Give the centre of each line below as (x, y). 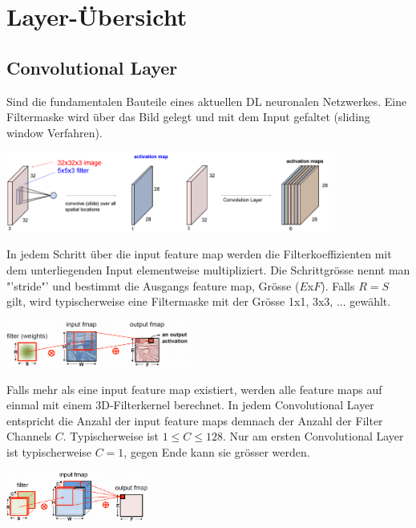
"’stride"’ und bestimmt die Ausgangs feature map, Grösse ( (153, 285)
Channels (29, 436)
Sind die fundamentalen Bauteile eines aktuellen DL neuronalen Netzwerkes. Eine (207, 101)
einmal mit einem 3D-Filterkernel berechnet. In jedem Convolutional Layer (190, 405)
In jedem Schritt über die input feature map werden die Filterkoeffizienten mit (199, 254)
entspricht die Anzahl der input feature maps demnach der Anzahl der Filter (195, 420)
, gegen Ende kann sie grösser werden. (217, 452)
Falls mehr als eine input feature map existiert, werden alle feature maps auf (194, 389)
